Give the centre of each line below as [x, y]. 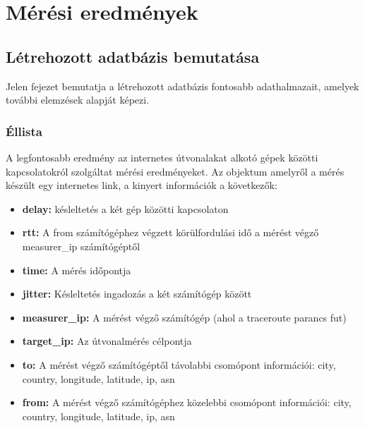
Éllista [24, 131]
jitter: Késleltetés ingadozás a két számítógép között [137, 294]
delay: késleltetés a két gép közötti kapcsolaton [125, 208]
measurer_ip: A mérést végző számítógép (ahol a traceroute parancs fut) [184, 317]
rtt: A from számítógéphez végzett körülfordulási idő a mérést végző [170, 232]
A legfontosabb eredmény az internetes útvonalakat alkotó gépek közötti [162, 157]
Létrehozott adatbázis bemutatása [133, 56]
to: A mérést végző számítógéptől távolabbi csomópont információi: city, [179, 364]
